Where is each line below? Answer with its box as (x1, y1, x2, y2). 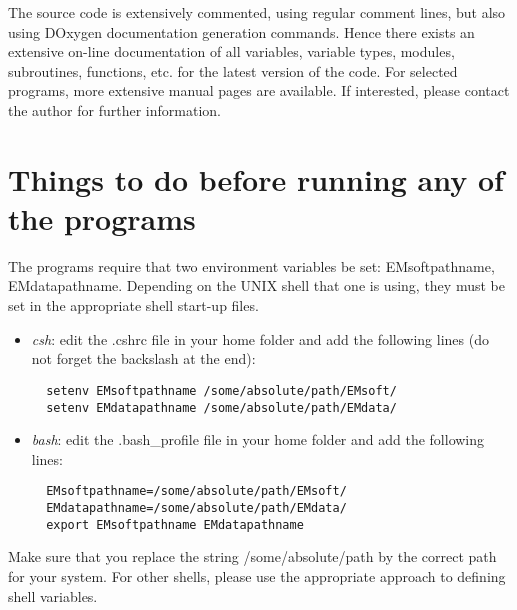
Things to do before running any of (8, 158, 504, 199)
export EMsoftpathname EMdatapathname (46, 517, 304, 532)
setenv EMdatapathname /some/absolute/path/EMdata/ (46, 400, 397, 415)
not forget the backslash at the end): (31, 348, 256, 369)
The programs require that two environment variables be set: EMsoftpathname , (8, 255, 495, 276)
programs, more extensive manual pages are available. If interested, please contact (8, 80, 510, 101)
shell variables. (8, 585, 98, 606)
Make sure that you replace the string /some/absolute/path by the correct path (8, 546, 497, 567)
